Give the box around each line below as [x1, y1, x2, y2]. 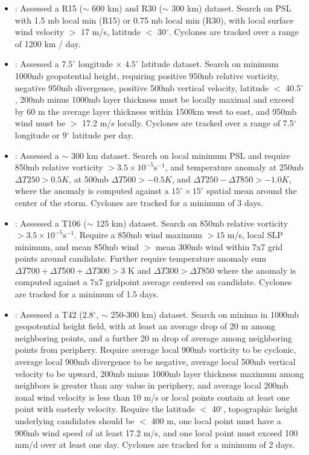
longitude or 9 [14, 128, 67, 141]
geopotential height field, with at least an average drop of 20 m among [14, 320, 276, 332]
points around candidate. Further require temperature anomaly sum [14, 252, 267, 265]
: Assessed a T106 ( [14, 216, 87, 229]
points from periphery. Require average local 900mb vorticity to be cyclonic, [14, 343, 296, 356]
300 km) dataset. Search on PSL [171, 2, 291, 14]
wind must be [14, 117, 66, 129]
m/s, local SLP [227, 228, 283, 241]
